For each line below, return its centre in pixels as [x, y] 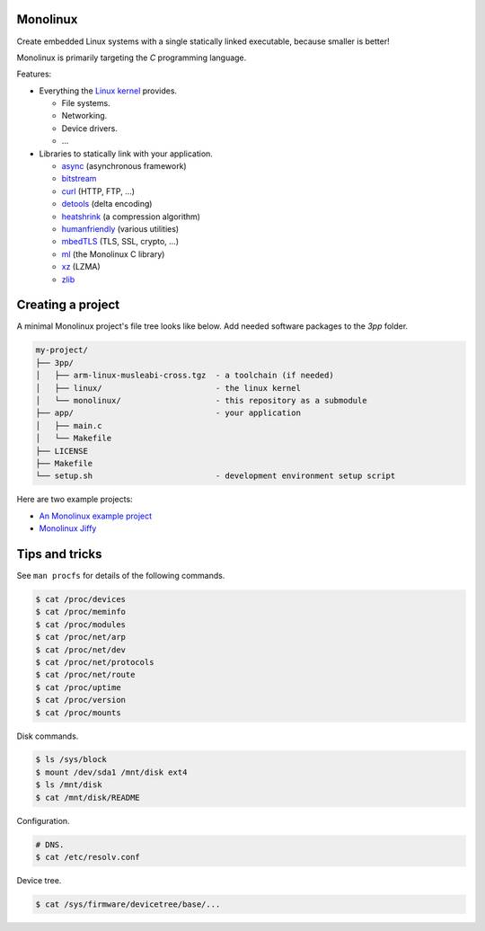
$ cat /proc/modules [80, 624]
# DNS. [50, 844]
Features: [34, 74]
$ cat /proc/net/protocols [95, 662]
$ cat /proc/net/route [85, 675]
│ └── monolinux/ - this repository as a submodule [201, 400]
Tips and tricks [59, 554]
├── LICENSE [62, 451]
